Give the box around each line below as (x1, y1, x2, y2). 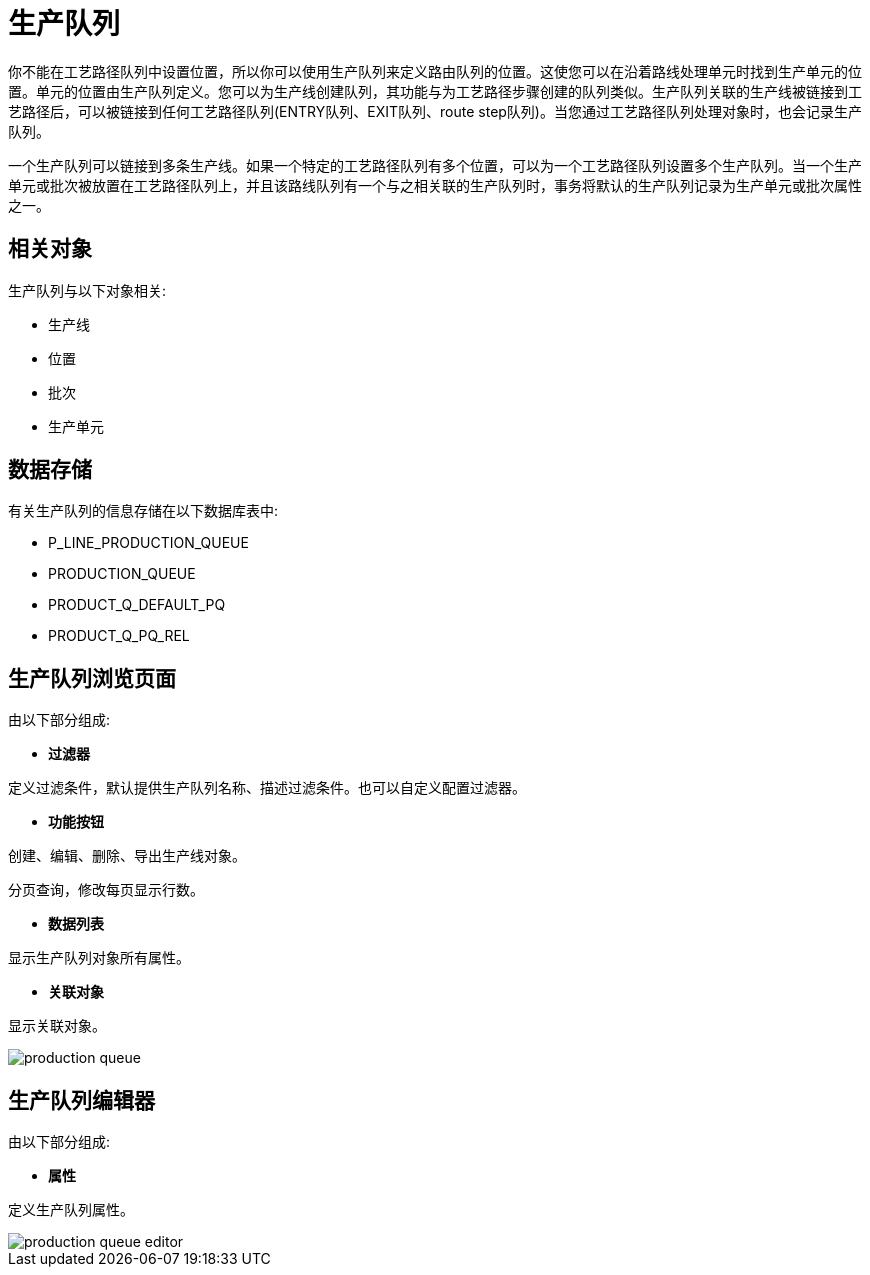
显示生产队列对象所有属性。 (8, 949, 190, 967)
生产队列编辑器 (8, 1087, 155, 1113)
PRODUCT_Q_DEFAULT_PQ (48, 596, 226, 614)
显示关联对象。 (8, 1017, 106, 1035)
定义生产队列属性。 (8, 1201, 134, 1219)
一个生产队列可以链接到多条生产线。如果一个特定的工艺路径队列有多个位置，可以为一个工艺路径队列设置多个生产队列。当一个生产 (8, 156, 862, 174)
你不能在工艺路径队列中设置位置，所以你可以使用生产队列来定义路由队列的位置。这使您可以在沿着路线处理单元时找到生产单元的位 (8, 62, 862, 80)
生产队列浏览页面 (8, 665, 176, 691)
